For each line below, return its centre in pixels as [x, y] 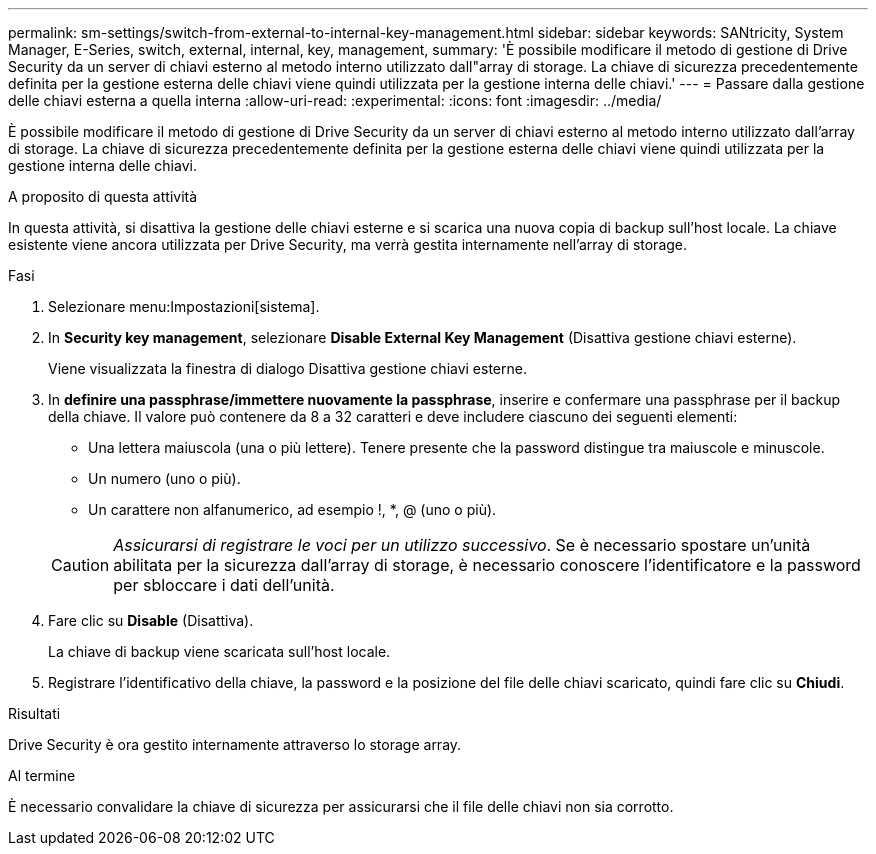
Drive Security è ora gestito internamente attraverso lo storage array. [235, 744]
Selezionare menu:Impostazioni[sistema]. [184, 306]
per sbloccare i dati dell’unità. [224, 585]
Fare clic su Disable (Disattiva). [151, 620]
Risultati [34, 713]
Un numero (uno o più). [164, 478]
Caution [80, 565]
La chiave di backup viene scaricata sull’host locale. [219, 651]
